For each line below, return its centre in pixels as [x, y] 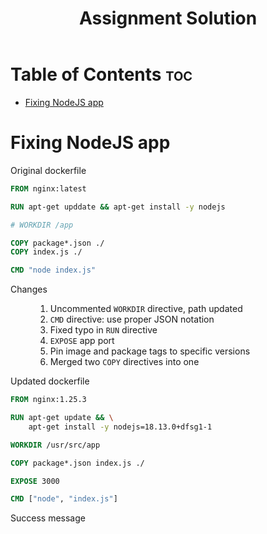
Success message [48, 518]
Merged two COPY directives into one [124, 362]
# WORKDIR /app [42, 225]
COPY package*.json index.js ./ [77, 463]
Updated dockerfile [50, 381]
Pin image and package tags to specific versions [150, 351]
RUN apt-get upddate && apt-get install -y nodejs [118, 207]
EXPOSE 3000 [35, 481]
